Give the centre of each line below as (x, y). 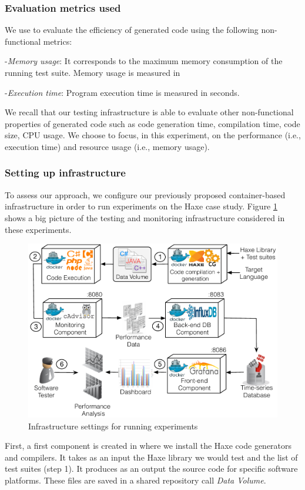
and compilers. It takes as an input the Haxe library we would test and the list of (151, 457)
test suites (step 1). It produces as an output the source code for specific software (151, 469)
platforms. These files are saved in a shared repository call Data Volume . (135, 480)
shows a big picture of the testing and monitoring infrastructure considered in (145, 217)
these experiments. (38, 229)
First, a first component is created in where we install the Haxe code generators (148, 446)
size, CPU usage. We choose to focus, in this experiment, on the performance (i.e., (153, 135)
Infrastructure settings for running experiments (113, 426)
